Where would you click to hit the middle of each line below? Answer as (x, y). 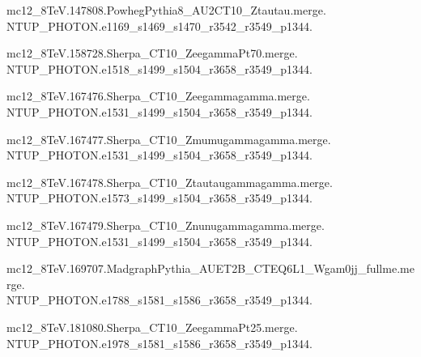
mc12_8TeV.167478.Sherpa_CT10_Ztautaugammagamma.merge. (170, 182)
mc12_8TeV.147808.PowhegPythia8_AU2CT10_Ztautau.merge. (166, 10)
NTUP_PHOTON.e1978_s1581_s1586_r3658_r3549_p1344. (159, 343)
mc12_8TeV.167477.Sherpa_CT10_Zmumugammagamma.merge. (169, 139)
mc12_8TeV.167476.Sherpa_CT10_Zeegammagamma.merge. (158, 96)
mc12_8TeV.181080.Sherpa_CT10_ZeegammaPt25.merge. (152, 327)
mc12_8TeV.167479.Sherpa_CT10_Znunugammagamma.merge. (166, 225)
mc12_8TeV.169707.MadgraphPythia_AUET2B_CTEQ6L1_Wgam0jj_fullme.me (210, 268)
